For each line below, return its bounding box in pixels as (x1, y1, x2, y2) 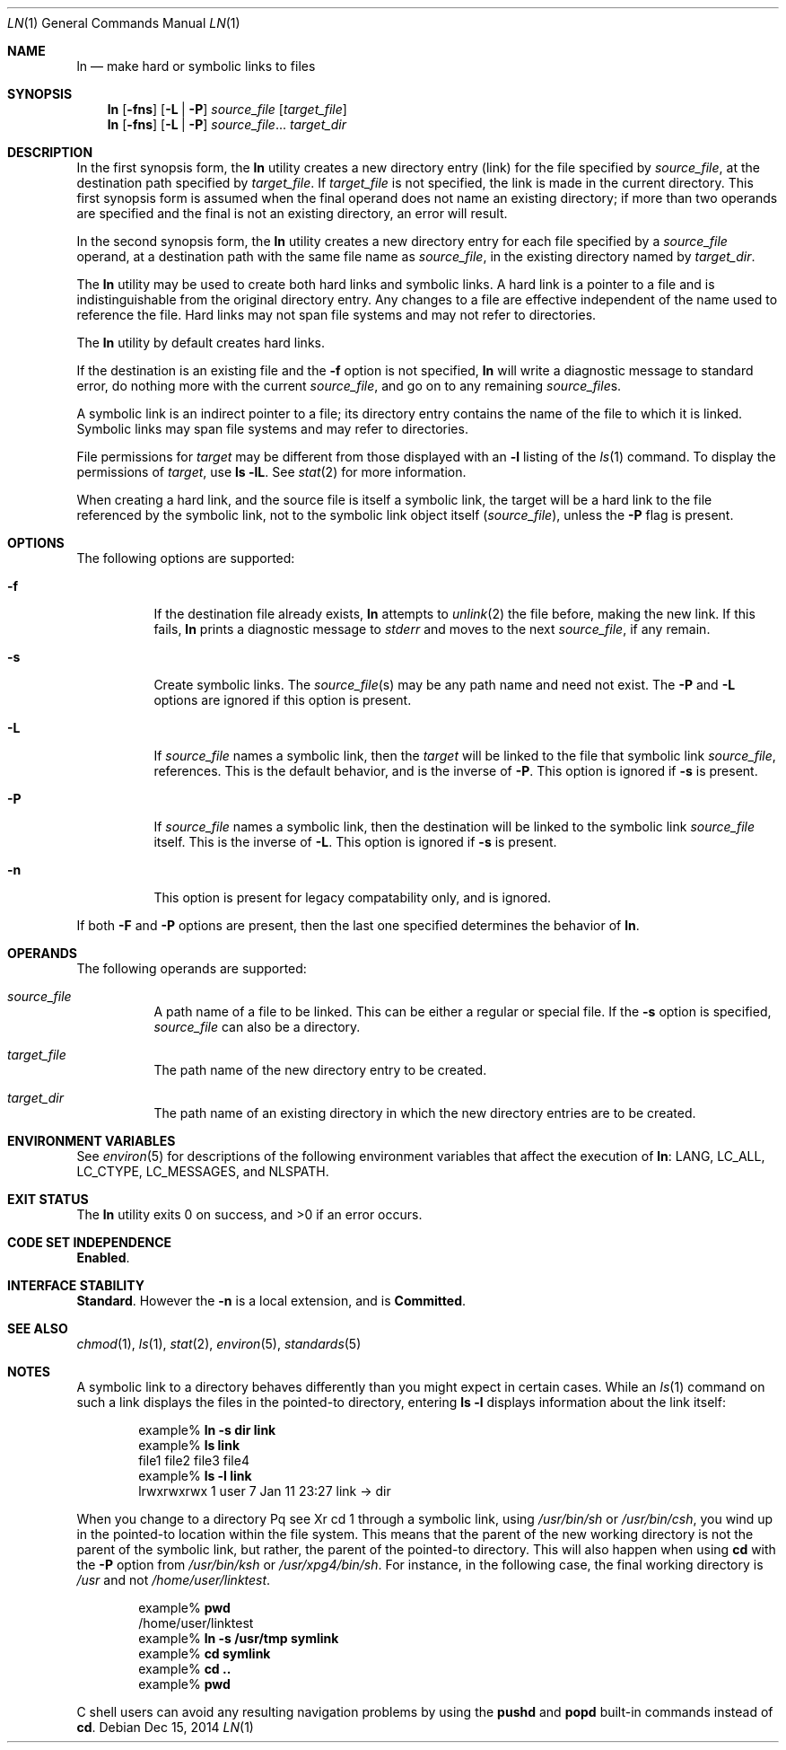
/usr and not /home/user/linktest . (76, 1572, 271, 1587)
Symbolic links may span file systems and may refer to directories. (76, 421, 468, 436)
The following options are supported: (76, 550, 295, 566)
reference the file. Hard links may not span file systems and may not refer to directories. (76, 307, 597, 322)
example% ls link (138, 1438, 240, 1453)
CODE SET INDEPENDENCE (7, 1235, 172, 1250)
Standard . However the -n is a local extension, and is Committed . (76, 1293, 466, 1308)
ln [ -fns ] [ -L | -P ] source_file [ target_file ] (107, 101, 347, 117)
